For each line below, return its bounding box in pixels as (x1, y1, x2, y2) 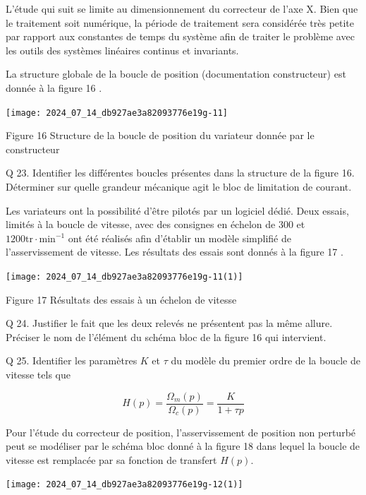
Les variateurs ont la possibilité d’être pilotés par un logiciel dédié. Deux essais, (6, 203, 349, 217)
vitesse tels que (6, 367, 71, 381)
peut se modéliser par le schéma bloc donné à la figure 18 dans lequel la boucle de (6, 439, 360, 453)
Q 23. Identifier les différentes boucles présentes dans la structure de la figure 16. (6, 165, 355, 180)
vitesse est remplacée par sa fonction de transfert (6, 452, 217, 467)
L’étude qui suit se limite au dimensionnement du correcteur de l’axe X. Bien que (6, 1, 358, 16)
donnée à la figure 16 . (6, 80, 102, 95)
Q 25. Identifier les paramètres (6, 353, 138, 368)
